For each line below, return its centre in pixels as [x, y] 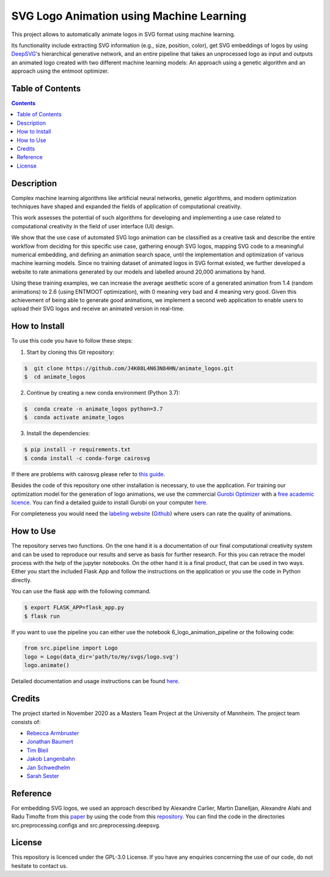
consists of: [26, 722]
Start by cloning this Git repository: [70, 352]
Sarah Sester [43, 776]
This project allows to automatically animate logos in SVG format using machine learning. [123, 34]
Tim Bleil [38, 750]
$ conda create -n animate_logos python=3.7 [94, 409]
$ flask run [42, 616]
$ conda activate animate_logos [74, 417]
